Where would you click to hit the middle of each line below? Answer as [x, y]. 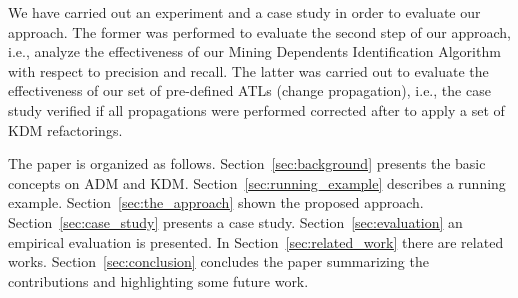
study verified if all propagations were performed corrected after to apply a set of [256, 109]
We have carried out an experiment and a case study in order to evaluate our [244, 12]
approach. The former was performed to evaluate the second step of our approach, [259, 31]
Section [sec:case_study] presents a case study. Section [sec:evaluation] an [235, 221]
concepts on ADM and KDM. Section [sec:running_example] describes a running [257, 182]
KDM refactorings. [65, 129]
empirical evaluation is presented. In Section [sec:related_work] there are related [256, 241]
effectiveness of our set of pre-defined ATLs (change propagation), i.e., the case [249, 90]
